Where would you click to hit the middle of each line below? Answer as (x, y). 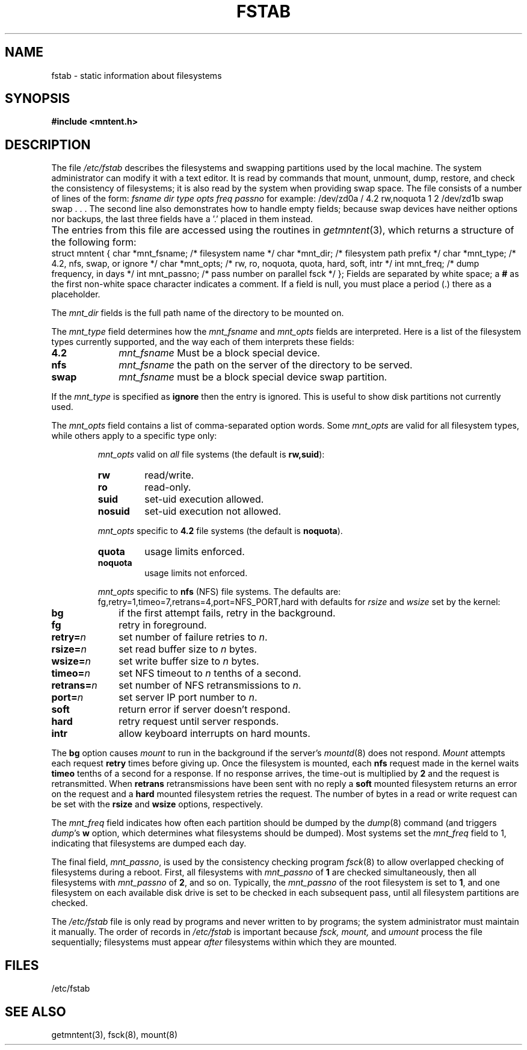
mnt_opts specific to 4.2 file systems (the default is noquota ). (220, 531)
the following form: (94, 242)
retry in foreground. (163, 625)
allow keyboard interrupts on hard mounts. (214, 734)
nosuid (114, 511)
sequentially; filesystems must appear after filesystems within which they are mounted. (224, 942)
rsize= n (69, 649)
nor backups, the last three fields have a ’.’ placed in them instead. (182, 219)
